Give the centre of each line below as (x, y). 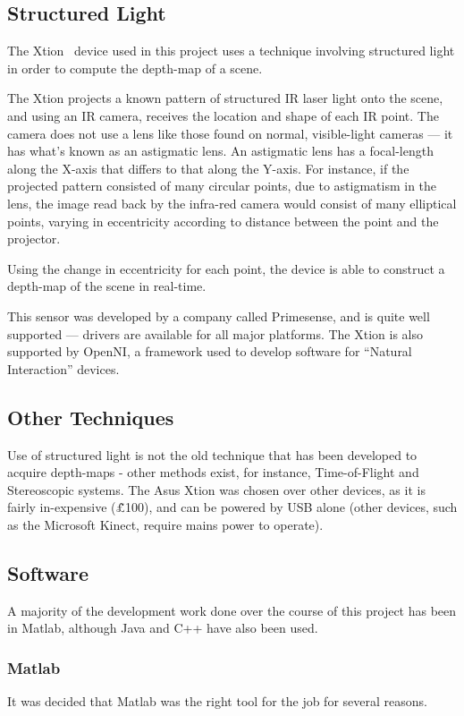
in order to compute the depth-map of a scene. (135, 68)
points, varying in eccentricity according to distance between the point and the (223, 221)
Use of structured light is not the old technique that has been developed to (212, 454)
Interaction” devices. (63, 368)
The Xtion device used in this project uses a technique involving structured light (231, 51)
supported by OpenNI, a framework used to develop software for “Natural (210, 351)
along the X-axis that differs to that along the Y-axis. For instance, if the (208, 168)
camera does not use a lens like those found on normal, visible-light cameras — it (230, 133)
